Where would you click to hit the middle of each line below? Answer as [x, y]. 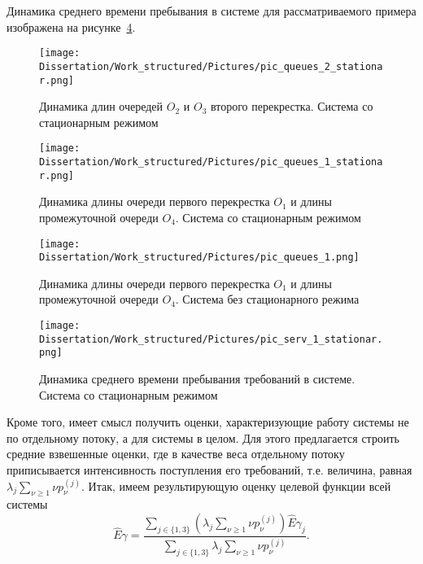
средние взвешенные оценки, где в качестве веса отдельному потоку [176, 454]
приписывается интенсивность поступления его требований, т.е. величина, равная [209, 469]
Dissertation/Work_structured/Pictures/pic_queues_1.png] [199, 258]
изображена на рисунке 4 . [71, 26]
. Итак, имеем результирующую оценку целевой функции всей [236, 485]
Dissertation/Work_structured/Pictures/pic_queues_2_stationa [211, 66]
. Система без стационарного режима [267, 299]
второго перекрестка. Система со [292, 106]
